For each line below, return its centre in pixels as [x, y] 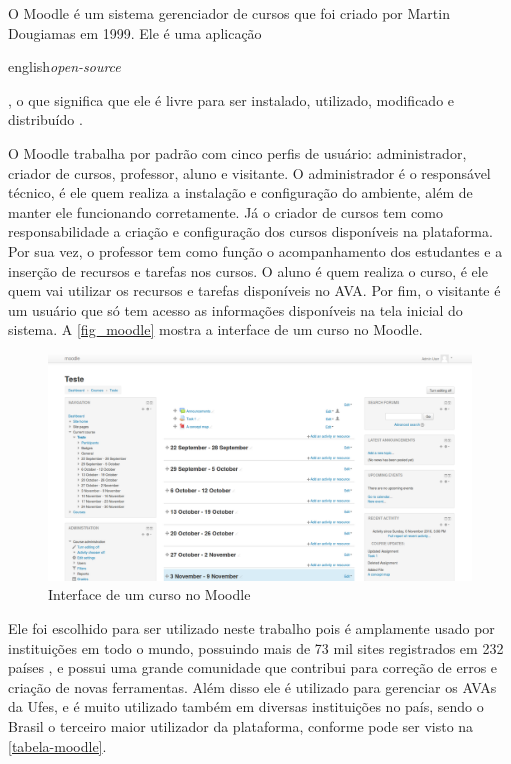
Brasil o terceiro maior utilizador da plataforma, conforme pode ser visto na [241, 725]
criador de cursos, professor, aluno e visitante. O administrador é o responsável [249, 172]
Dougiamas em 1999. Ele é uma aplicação [135, 32]
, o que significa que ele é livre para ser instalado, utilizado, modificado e [231, 99]
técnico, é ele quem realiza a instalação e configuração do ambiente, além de [240, 192]
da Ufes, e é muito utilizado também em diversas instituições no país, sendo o [246, 706]
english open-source [64, 66]
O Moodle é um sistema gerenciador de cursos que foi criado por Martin [229, 13]
